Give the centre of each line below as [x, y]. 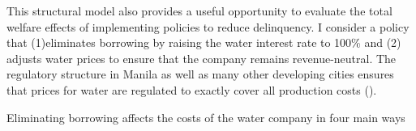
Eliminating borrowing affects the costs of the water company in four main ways [206, 117]
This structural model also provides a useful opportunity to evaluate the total [199, 11]
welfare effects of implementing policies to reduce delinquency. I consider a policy [208, 26]
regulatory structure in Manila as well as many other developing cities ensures [200, 74]
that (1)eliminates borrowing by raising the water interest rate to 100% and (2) [204, 42]
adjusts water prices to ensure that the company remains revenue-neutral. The [202, 58]
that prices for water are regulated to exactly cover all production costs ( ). [192, 89]
